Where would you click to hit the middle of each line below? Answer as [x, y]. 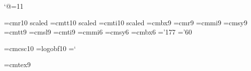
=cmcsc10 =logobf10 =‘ [40, 48]
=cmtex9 [17, 64]
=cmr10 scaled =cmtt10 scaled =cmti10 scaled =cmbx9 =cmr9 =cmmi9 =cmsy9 [126, 22]
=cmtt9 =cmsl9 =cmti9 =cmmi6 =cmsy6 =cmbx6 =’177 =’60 [98, 32]
